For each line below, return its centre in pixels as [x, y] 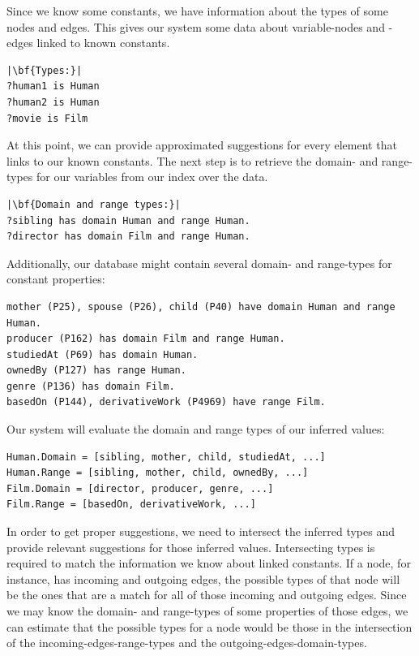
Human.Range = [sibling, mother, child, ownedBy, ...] [158, 473]
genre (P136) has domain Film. [91, 386]
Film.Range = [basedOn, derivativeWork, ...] [131, 505]
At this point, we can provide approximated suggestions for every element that [202, 145]
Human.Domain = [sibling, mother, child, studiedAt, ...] [166, 457]
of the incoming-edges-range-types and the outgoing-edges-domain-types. [187, 643]
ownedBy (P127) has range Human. [96, 371]
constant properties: [56, 279]
